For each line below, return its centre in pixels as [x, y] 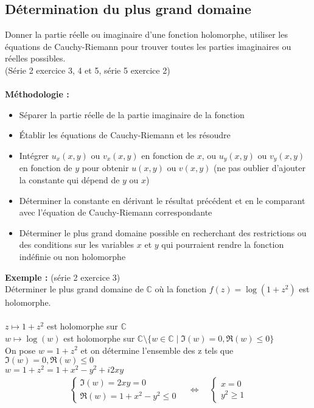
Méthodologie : [37, 94]
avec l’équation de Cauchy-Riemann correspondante [116, 212]
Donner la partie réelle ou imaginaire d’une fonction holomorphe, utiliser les [146, 34]
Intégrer [34, 155]
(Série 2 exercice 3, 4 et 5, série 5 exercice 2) [88, 70]
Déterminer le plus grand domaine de [74, 289]
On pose [20, 350]
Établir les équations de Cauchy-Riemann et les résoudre [125, 135]
